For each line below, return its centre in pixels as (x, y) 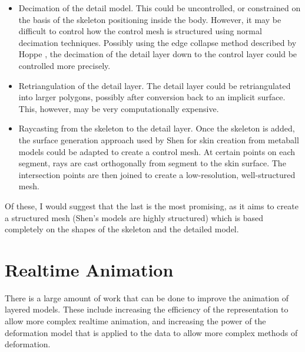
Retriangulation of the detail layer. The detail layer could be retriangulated (155, 85)
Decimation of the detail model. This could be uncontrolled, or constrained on (160, 8)
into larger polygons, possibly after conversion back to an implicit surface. (152, 97)
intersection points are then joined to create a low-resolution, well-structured (157, 174)
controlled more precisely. (64, 65)
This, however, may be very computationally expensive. (119, 108)
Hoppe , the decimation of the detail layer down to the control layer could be (158, 54)
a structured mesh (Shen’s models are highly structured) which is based (134, 217)
